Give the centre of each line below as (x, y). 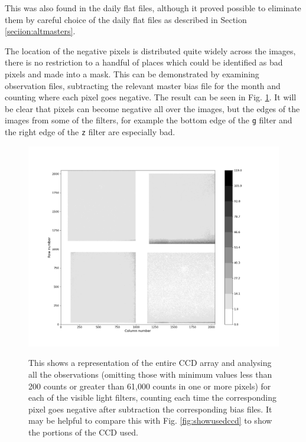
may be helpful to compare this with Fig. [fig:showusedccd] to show (150, 420)
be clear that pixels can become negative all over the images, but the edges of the (152, 108)
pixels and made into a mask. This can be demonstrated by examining (132, 73)
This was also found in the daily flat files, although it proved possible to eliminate (153, 8)
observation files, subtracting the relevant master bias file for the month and (143, 85)
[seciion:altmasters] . (40, 31)
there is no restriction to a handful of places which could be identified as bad (144, 62)
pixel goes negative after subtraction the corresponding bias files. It (150, 409)
